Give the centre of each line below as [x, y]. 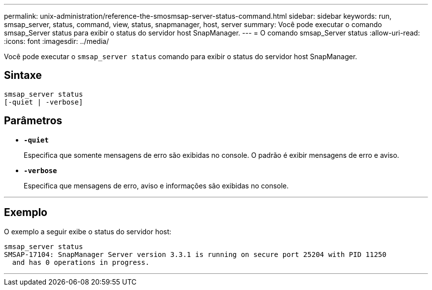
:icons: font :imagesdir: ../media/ [56, 41]
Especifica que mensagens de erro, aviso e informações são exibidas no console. [156, 185]
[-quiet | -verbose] [44, 102]
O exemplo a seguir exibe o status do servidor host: [88, 231]
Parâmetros [33, 121]
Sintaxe [23, 75]
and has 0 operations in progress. [81, 262]
